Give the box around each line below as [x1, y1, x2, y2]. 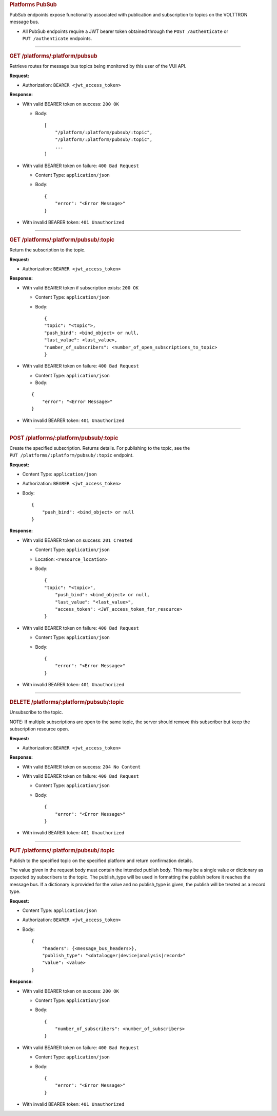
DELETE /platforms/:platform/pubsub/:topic [9, 699, 124, 706]
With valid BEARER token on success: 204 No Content [22, 763, 141, 770]
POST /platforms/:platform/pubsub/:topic [9, 434, 118, 442]
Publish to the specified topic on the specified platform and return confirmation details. [9, 857, 193, 864]
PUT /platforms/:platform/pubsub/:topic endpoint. [9, 452, 134, 459]
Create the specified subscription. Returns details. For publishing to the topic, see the [9, 445, 190, 451]
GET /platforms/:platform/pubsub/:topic [9, 236, 115, 244]
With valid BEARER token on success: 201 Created [22, 537, 133, 543]
